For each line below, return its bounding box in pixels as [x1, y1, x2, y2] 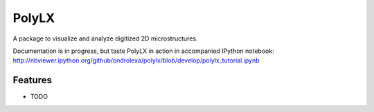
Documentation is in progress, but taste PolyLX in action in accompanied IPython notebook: [12, 47, 274, 55]
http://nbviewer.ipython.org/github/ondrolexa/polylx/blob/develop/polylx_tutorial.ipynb [12, 56, 260, 65]
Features [12, 74, 52, 86]
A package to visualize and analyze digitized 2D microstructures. [12, 34, 198, 43]
